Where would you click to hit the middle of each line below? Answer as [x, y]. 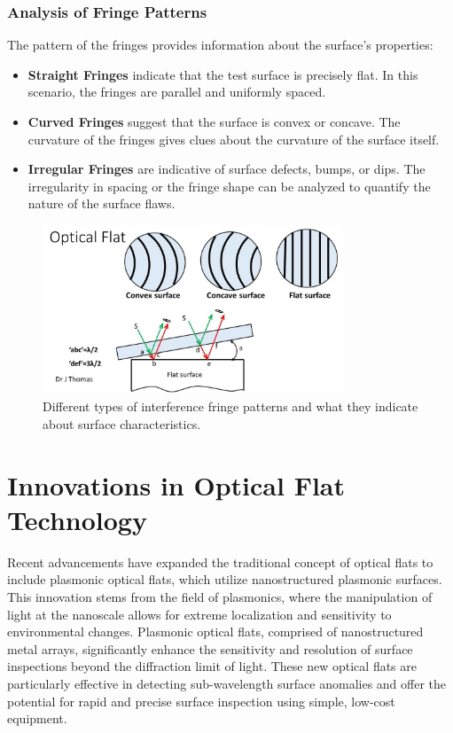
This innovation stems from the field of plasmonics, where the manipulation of [220, 597]
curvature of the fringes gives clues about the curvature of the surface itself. [234, 139]
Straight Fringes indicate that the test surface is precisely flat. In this [223, 74]
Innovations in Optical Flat [176, 484]
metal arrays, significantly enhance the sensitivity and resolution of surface [210, 648]
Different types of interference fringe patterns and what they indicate [230, 406]
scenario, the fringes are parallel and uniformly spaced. [177, 92]
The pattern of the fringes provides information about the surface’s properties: [220, 45]
